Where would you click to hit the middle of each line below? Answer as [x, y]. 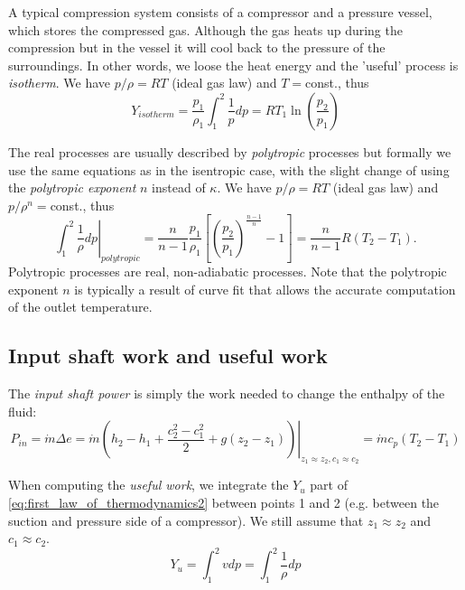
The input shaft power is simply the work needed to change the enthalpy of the [227, 393]
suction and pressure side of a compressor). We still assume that [186, 520]
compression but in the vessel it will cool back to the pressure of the [197, 47]
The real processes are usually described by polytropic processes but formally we [230, 151]
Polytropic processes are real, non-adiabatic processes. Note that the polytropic [228, 272]
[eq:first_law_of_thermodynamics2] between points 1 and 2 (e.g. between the [224, 503]
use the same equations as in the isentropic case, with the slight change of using [229, 169]
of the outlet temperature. [80, 307]
